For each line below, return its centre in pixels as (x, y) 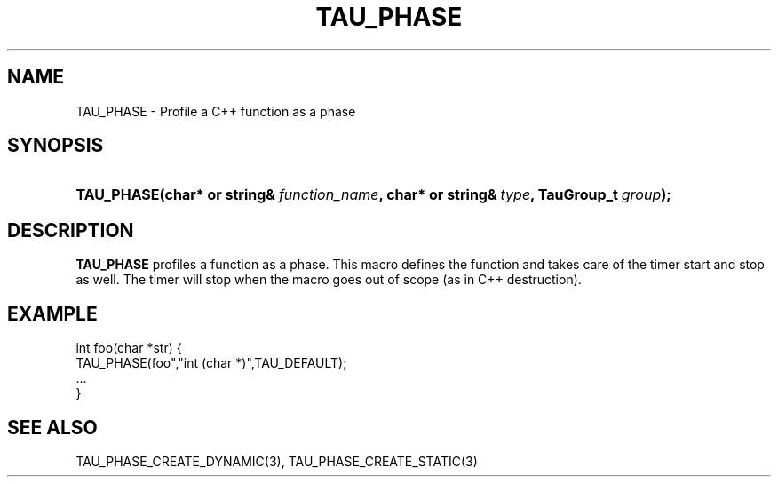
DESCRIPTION (71, 230)
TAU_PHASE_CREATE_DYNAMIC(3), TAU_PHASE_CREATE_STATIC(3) (277, 461)
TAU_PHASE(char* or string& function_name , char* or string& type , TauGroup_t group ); (373, 195)
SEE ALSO (52, 427)
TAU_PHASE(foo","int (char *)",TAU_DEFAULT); (211, 363)
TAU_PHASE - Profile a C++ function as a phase (216, 111)
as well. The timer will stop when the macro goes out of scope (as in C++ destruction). (329, 280)
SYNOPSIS (56, 146)
